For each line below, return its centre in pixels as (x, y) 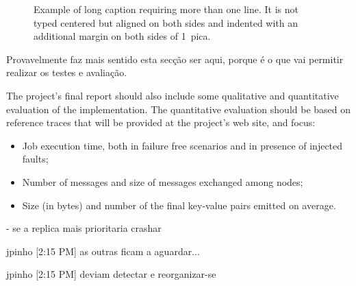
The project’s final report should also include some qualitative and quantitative (173, 95)
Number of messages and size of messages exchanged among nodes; (163, 181)
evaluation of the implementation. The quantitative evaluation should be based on (179, 109)
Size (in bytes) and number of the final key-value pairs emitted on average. (179, 205)
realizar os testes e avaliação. (67, 72)
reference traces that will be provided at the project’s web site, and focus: (161, 122)
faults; (35, 159)
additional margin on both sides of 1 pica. (122, 36)
